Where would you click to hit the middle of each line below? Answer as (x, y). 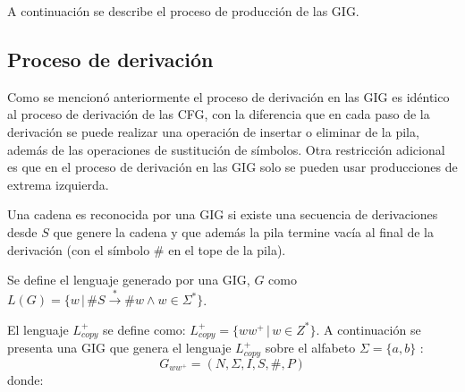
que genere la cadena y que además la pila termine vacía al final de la (243, 231)
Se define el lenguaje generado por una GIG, (129, 280)
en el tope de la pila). (227, 249)
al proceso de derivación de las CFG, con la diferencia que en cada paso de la (219, 114)
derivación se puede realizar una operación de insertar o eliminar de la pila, (213, 131)
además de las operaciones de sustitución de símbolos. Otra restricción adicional (226, 149)
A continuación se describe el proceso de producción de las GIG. (183, 11)
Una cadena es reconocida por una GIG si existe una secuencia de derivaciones (223, 214)
